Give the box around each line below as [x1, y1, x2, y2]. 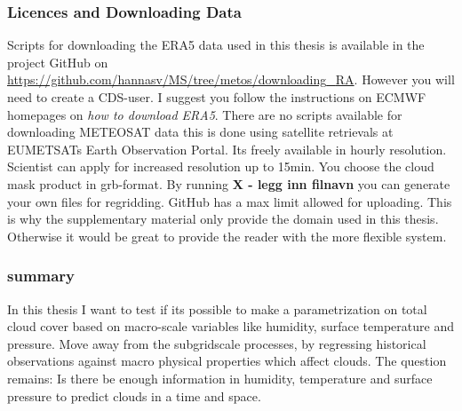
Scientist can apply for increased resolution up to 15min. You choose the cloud [7, 157, 434, 176]
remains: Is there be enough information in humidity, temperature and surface [7, 368, 433, 387]
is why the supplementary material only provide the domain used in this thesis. [7, 209, 439, 228]
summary [7, 265, 76, 287]
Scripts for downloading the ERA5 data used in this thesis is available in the [7, 36, 425, 54]
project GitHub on [7, 52, 108, 71]
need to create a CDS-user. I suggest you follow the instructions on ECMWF [7, 88, 426, 106]
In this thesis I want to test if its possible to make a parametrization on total [7, 299, 427, 318]
